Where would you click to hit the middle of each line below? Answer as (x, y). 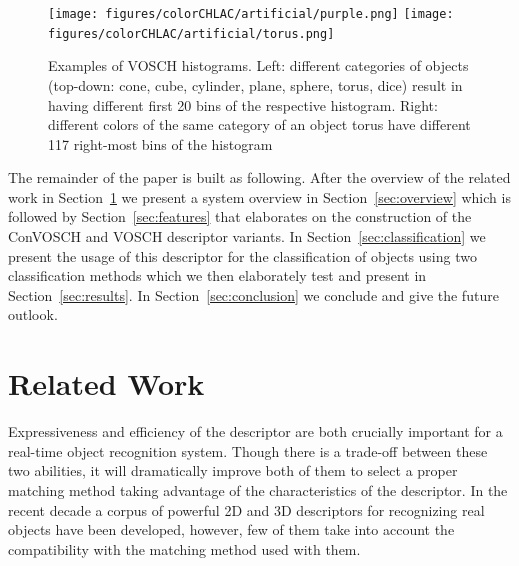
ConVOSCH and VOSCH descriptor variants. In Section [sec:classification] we (247, 236)
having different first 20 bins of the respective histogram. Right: (243, 104)
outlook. (33, 314)
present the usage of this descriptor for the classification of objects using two (242, 255)
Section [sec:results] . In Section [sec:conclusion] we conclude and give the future (253, 294)
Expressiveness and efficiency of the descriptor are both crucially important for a (255, 431)
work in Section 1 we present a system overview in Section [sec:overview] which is (259, 196)
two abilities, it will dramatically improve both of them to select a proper (233, 470)
